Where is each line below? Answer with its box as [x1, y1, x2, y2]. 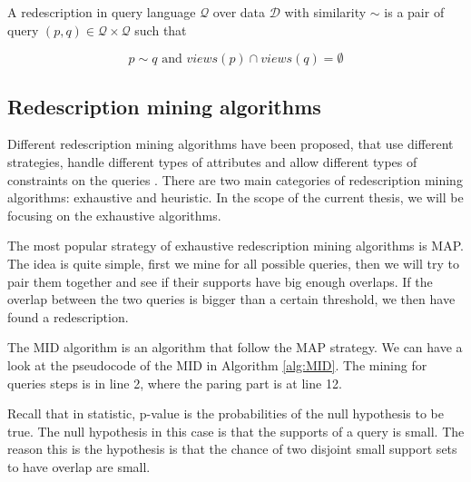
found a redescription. [7, 307, 129, 326]
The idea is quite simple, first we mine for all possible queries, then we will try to [7, 253, 459, 272]
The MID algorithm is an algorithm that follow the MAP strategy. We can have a [7, 338, 463, 357]
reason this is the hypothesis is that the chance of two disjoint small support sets [7, 439, 457, 458]
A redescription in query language [7, 3, 196, 21]
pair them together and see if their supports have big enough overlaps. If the [7, 271, 433, 290]
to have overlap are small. [7, 457, 151, 476]
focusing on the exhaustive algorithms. [7, 205, 221, 224]
